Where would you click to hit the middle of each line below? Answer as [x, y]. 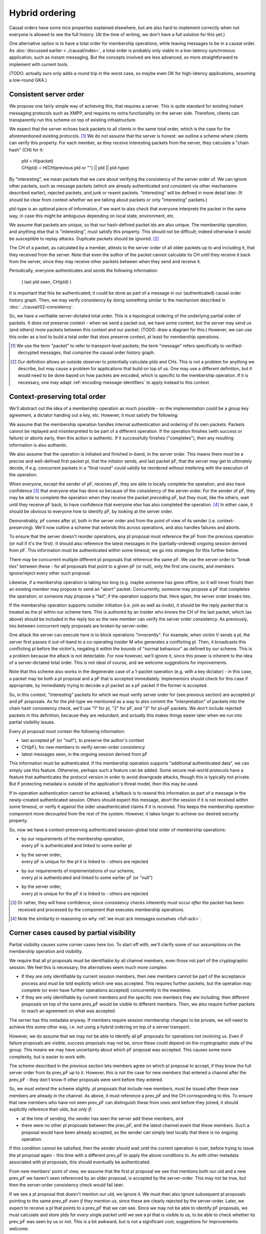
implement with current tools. [39, 64]
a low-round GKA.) [28, 80]
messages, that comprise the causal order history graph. [98, 352]
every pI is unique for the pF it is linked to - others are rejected [85, 893]
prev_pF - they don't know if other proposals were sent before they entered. [86, 1080]
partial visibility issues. [32, 722]
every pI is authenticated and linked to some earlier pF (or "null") [87, 877]
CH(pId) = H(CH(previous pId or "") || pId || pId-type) [75, 168]
